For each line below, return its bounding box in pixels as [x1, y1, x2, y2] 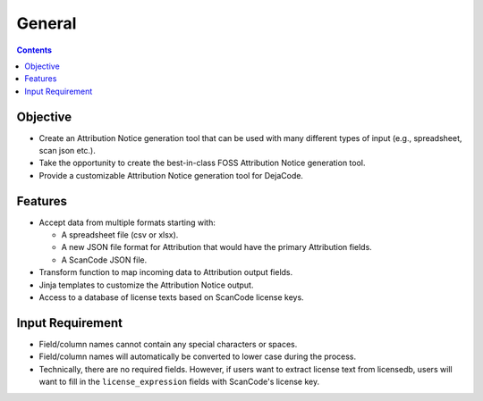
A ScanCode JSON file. [61, 255, 148, 265]
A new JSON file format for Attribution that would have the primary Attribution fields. [61, 242, 373, 253]
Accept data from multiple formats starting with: [38, 217, 216, 228]
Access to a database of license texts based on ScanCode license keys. [38, 292, 304, 303]
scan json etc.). [38, 146, 96, 156]
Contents [16, 45, 53, 55]
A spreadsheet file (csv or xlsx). [61, 230, 179, 240]
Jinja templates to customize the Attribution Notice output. [38, 280, 254, 290]
